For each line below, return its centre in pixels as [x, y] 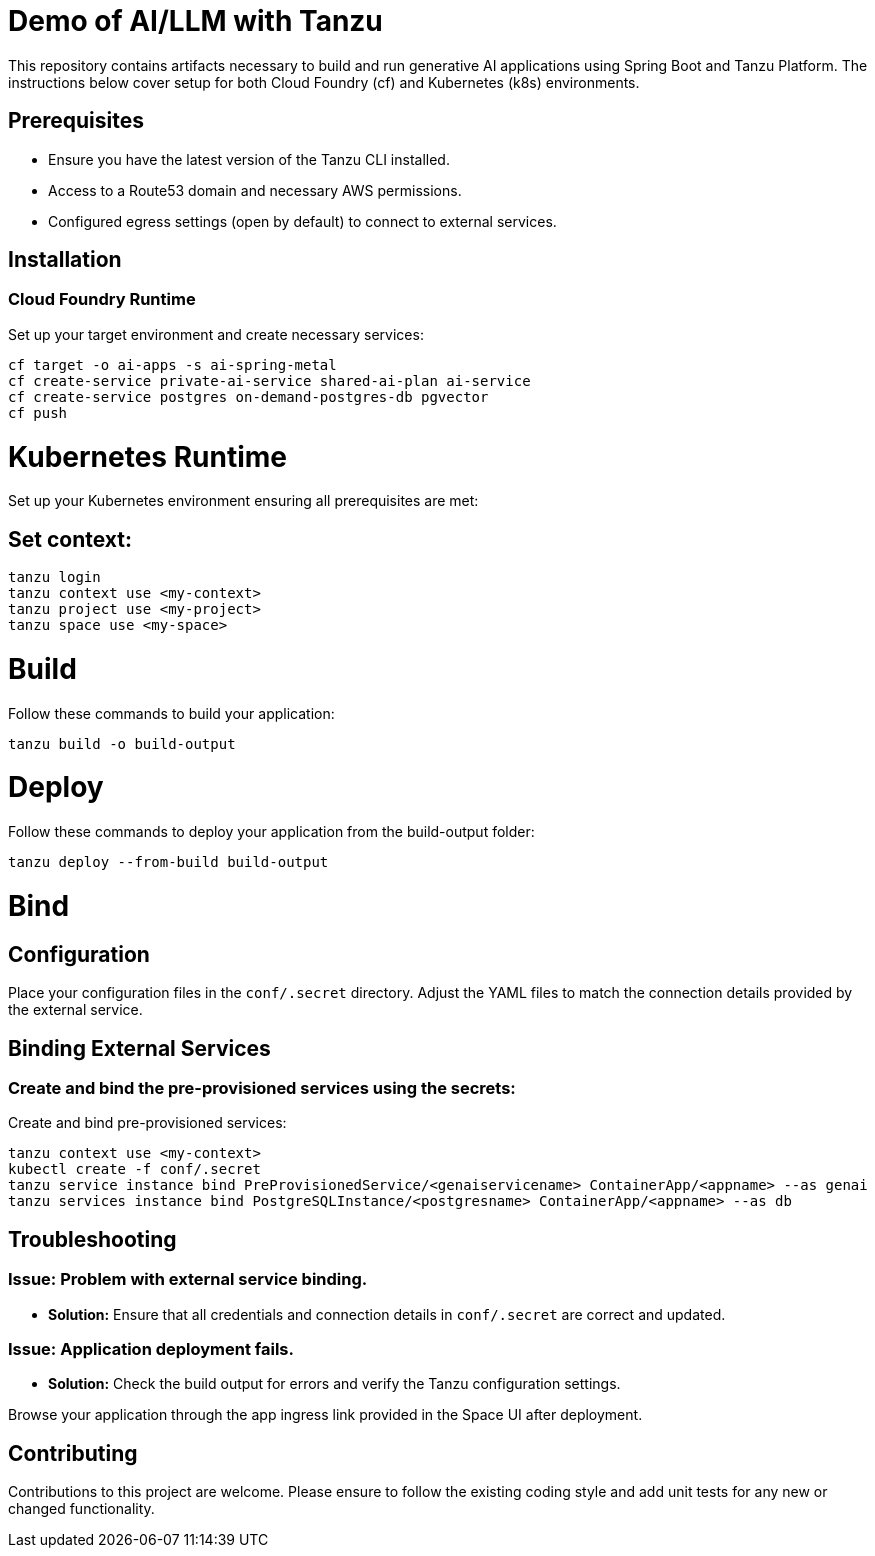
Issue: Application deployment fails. [151, 1348]
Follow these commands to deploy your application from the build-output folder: [271, 832]
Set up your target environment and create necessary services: [216, 334]
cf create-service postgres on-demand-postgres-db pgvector [248, 396]
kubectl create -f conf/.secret [134, 1169]
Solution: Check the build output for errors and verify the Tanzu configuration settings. [334, 1384]
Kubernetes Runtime [147, 456]
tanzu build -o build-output [122, 743]
